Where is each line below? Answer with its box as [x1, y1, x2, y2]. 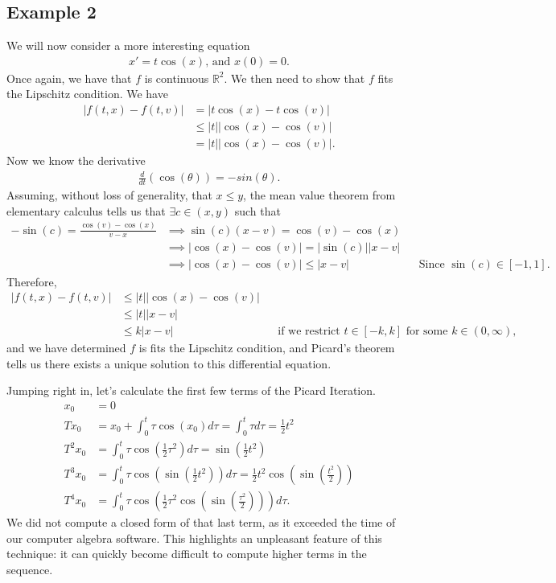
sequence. [6, 560, 53, 577]
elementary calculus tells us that [6, 202, 166, 219]
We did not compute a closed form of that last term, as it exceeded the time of [6, 514, 396, 531]
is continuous [144, 69, 209, 86]
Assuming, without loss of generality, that [6, 187, 212, 203]
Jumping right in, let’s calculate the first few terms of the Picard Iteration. [6, 382, 376, 399]
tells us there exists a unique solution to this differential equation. [6, 355, 332, 372]
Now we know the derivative [6, 152, 146, 169]
